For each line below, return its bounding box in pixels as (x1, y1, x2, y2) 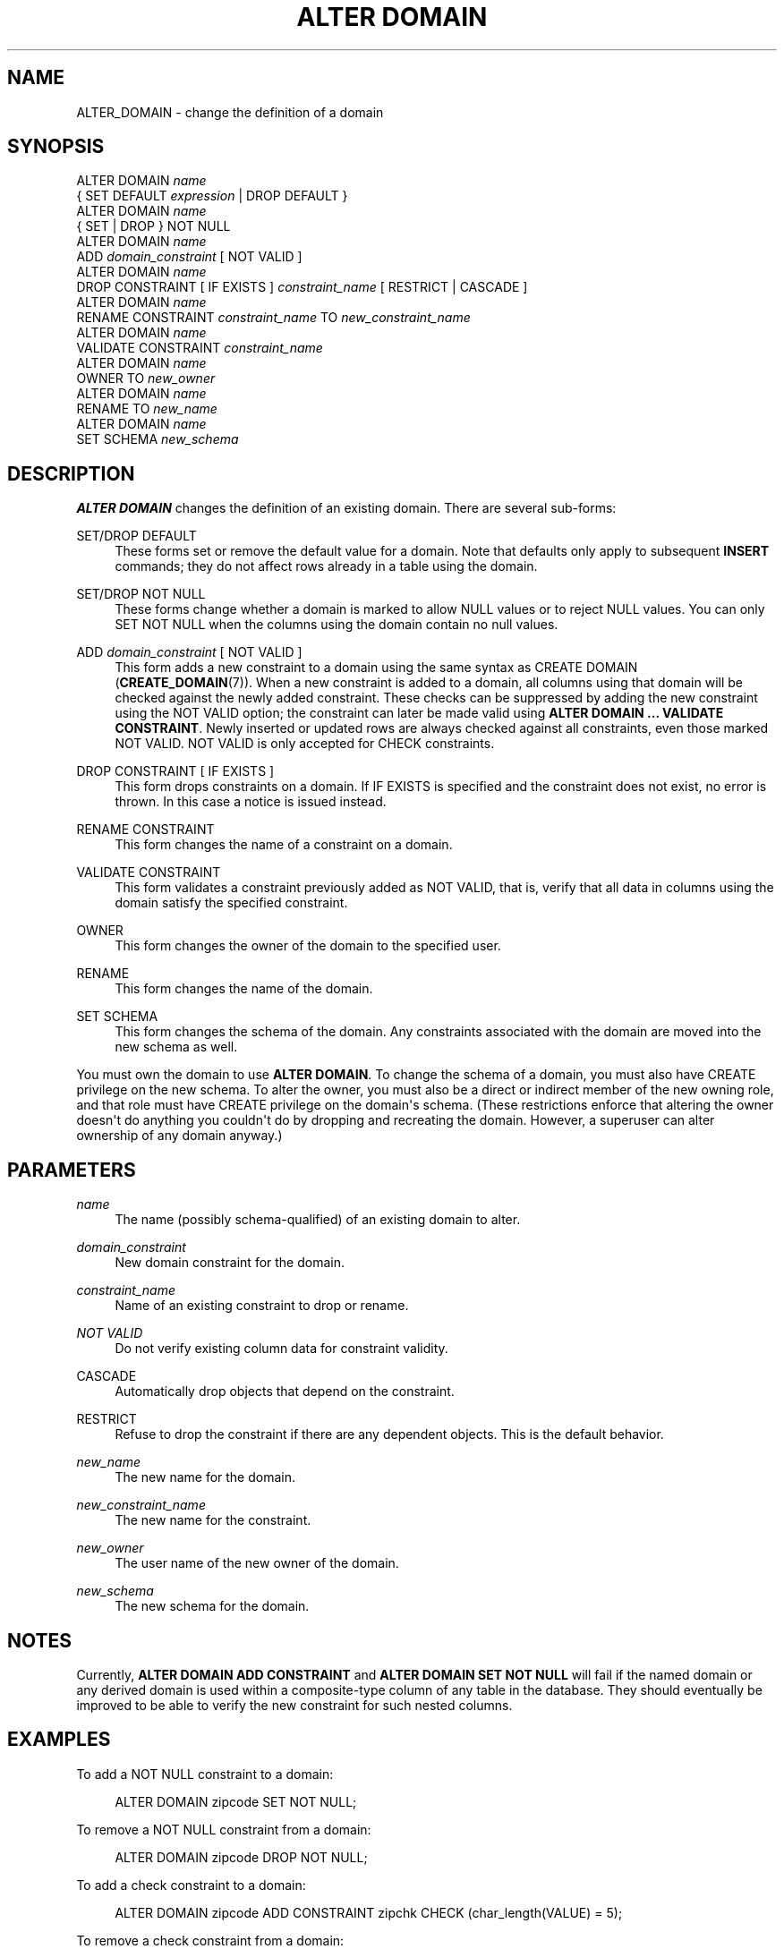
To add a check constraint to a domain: (76, 1877, 306, 1893)
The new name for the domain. (115, 1469, 295, 1485)
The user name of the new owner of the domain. (115, 1555, 399, 1571)
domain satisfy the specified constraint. (115, 895, 348, 911)
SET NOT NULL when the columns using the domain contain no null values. (115, 617, 558, 633)
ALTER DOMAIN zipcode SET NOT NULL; (115, 1793, 357, 1809)
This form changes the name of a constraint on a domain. (115, 837, 453, 853)
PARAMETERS (7, 1158, 136, 1181)
